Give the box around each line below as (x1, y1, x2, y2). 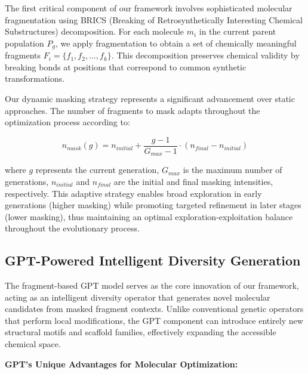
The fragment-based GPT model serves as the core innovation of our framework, (5, 279, 299, 292)
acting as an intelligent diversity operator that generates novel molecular (5, 290, 270, 303)
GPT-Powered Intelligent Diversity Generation (5, 251, 301, 270)
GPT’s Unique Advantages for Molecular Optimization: (5, 357, 238, 370)
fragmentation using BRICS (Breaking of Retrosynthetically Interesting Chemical (5, 13, 303, 26)
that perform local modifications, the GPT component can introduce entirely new (5, 314, 303, 326)
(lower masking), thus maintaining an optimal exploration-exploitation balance (5, 210, 293, 222)
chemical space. (5, 338, 61, 350)
